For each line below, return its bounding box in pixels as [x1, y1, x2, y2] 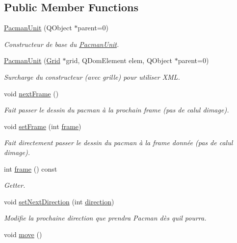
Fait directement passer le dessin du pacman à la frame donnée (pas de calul [4, 137, 233, 148]
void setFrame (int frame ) [4, 121, 81, 131]
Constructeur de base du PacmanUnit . [4, 39, 119, 49]
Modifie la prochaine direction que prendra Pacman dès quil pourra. [4, 213, 207, 223]
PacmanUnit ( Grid [4, 55, 60, 66]
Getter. [4, 180, 26, 190]
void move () [4, 229, 42, 239]
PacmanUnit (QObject [4, 22, 72, 33]
